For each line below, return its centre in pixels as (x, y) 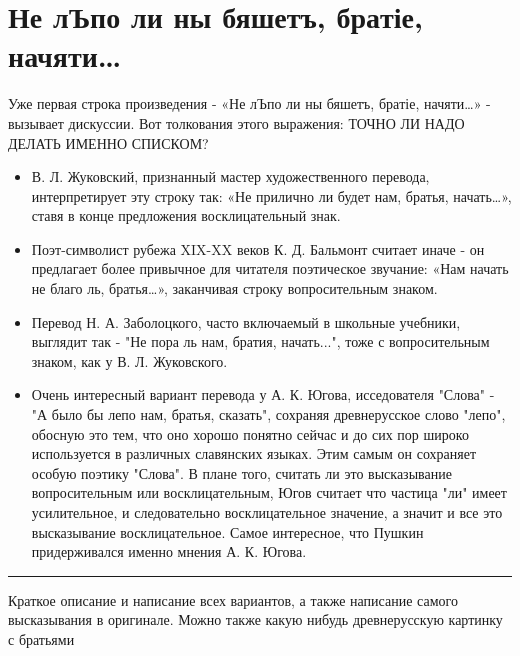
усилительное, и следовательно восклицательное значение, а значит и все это (267, 512)
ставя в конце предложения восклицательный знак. (186, 215)
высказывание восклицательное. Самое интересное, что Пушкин (227, 531)
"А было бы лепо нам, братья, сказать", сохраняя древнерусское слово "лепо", (268, 414)
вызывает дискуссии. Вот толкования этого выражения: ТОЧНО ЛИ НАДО (236, 122)
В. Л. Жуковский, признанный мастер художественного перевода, (230, 176)
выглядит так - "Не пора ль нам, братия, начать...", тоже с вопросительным (260, 341)
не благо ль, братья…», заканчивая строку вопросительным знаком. (234, 288)
